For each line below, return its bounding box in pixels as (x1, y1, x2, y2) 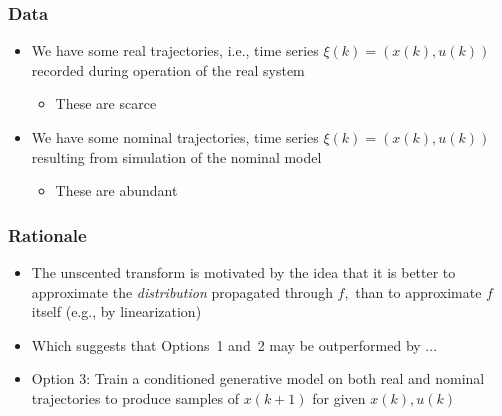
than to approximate (355, 281, 482, 302)
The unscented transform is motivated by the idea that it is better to (31, 262, 456, 282)
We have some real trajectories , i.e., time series (31, 40, 319, 61)
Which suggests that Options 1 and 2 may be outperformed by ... (31, 334, 438, 355)
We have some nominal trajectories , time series (31, 127, 319, 147)
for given (312, 387, 366, 408)
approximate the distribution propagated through (31, 281, 333, 302)
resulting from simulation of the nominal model (31, 146, 322, 167)
